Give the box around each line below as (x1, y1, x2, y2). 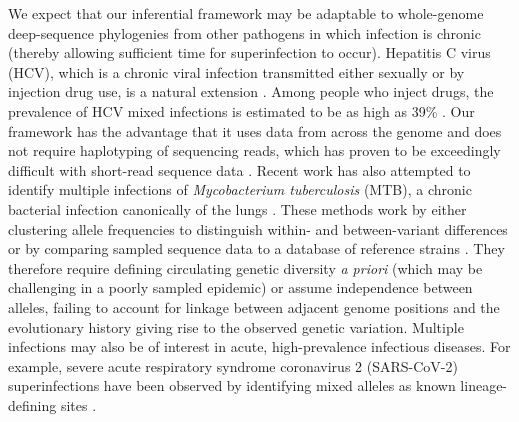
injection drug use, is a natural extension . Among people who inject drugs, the (8, 81, 494, 102)
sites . (60, 394, 97, 415)
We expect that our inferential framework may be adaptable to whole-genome (8, 3, 484, 23)
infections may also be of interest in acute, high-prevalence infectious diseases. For (8, 336, 511, 357)
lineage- (460, 375, 508, 396)
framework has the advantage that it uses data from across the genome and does (8, 120, 502, 141)
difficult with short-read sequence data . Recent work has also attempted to (8, 159, 471, 180)
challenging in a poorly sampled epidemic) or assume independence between (8, 277, 473, 298)
